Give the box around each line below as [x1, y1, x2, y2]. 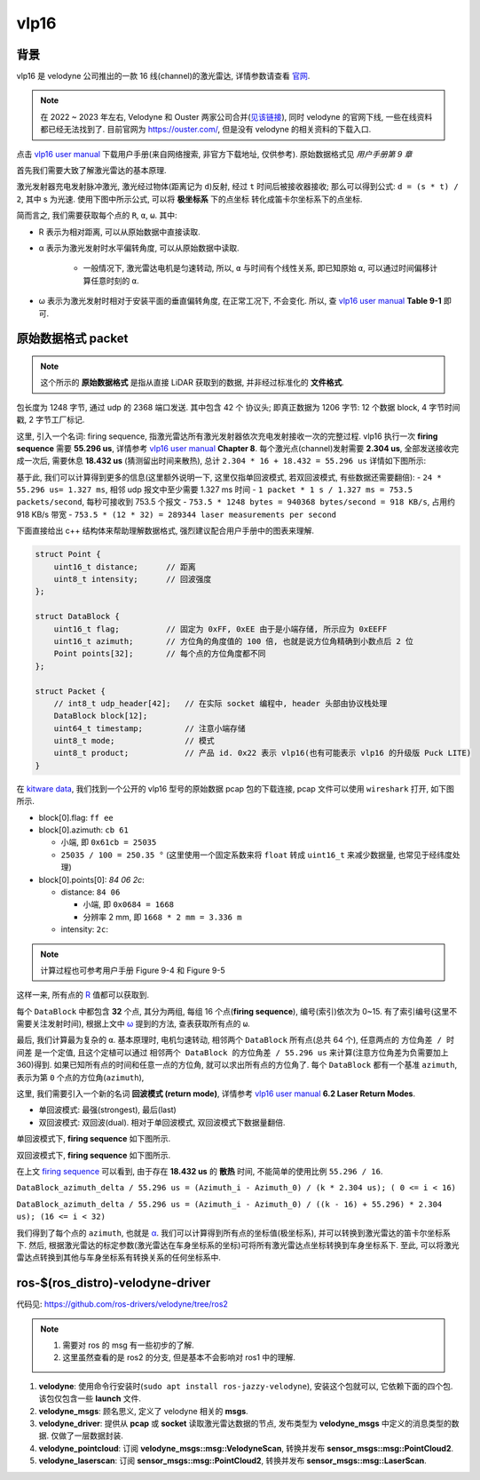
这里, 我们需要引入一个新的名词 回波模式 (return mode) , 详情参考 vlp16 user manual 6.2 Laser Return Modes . [16, 1088, 416, 1099]
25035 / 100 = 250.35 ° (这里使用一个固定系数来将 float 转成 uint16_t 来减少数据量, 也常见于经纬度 [60, 849, 452, 860]
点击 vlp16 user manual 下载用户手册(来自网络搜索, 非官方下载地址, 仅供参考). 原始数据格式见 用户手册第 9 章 [16, 148, 413, 159]
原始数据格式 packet [16, 331, 129, 346]
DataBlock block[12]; [53, 711, 148, 721]
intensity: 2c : [60, 924, 108, 935]
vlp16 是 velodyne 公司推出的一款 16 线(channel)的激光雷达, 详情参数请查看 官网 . [16, 71, 311, 82]
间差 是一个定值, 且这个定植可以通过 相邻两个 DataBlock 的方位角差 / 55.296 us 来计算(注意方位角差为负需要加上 [16, 1046, 449, 1057]
